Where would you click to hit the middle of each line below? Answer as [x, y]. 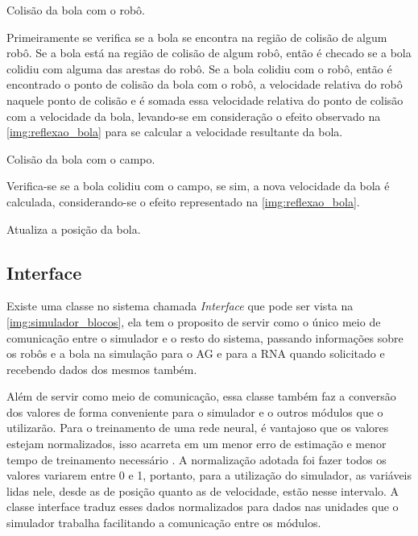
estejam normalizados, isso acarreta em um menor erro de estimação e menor [197, 444]
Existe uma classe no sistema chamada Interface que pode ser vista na [180, 306]
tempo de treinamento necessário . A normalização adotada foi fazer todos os [197, 459]
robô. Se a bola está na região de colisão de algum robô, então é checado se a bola [209, 53]
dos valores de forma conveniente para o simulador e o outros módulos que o [195, 411]
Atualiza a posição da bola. [74, 229]
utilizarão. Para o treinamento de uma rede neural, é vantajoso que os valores [198, 428]
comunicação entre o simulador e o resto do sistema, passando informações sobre [205, 337]
